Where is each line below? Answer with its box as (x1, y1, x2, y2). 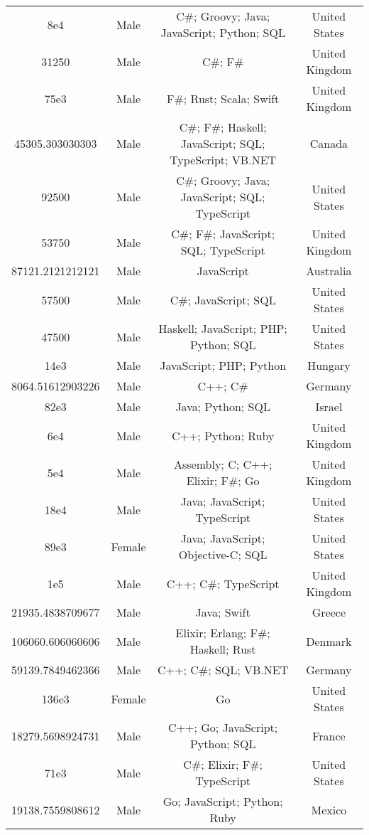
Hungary (307, 357, 351, 373)
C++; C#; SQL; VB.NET (158, 661, 289, 678)
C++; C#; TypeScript (166, 575, 280, 592)
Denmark (306, 632, 352, 649)
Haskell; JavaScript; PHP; (158, 320, 287, 336)
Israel (315, 398, 343, 415)
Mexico (311, 801, 347, 818)
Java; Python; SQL (175, 398, 270, 415)
